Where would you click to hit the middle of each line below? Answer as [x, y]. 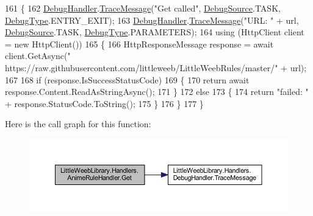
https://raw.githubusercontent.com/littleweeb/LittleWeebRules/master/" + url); [156, 67]
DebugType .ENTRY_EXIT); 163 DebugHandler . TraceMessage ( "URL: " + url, [152, 20]
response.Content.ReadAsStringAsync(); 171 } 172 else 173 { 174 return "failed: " [157, 92]
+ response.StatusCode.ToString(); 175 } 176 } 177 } [104, 103]
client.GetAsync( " [38, 56]
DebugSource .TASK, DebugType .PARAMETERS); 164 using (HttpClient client [155, 32]
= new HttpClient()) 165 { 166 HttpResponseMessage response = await [139, 44]
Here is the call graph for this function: [78, 124]
